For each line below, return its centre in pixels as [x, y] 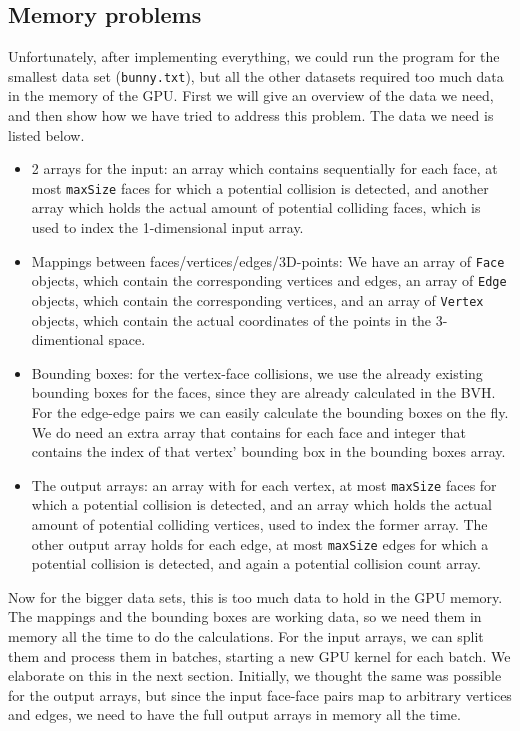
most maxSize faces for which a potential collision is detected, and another [260, 187]
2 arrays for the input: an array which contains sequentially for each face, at [264, 168]
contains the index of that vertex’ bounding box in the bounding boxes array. [268, 451]
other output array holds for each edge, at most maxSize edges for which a [260, 543]
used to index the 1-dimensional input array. [167, 227]
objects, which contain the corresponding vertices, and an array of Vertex [257, 299]
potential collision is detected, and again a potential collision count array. [256, 563]
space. [127, 339]
